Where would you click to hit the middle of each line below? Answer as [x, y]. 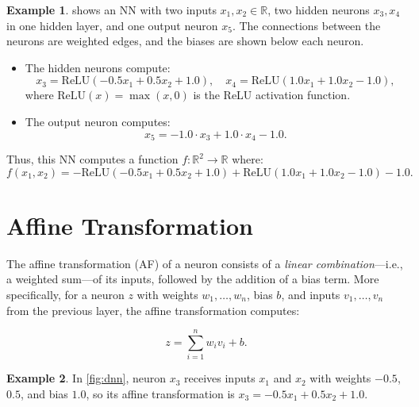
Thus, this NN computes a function [92, 159]
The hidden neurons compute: [98, 67]
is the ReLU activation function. [272, 95]
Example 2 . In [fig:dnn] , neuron [86, 378]
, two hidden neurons [319, 10]
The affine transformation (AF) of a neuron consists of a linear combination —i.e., [205, 263]
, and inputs [311, 294]
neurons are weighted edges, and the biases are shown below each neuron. [185, 41]
